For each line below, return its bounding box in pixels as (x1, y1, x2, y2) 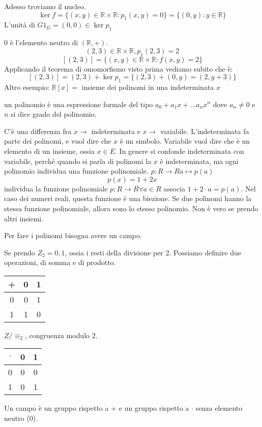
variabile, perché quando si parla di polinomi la (4, 155, 152, 166)
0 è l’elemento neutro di (4, 37, 78, 48)
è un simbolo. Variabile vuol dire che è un (120, 136, 250, 146)
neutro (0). (4, 413, 38, 423)
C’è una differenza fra (4, 125, 72, 136)
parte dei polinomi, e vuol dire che (4, 136, 111, 146)
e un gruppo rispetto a (119, 403, 189, 413)
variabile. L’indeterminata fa (160, 125, 249, 136)
